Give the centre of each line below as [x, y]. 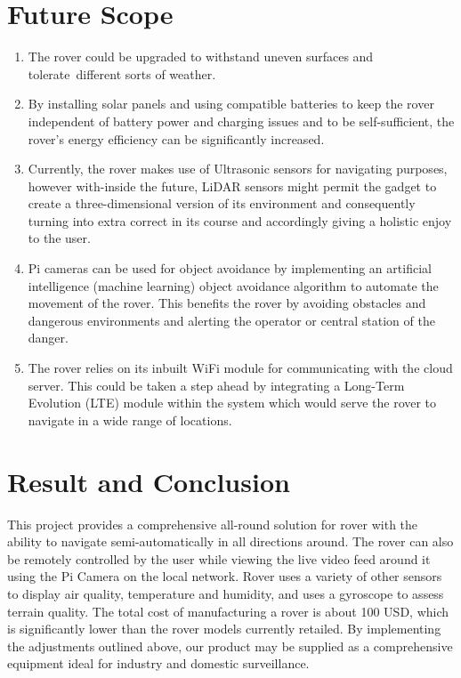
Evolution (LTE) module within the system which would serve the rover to [232, 403]
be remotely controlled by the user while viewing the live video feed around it [219, 558]
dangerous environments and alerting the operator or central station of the [231, 320]
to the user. [59, 238]
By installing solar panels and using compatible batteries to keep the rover [231, 104]
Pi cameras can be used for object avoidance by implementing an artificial [230, 268]
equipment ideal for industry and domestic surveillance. [158, 663]
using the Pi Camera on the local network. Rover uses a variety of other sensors [225, 576]
